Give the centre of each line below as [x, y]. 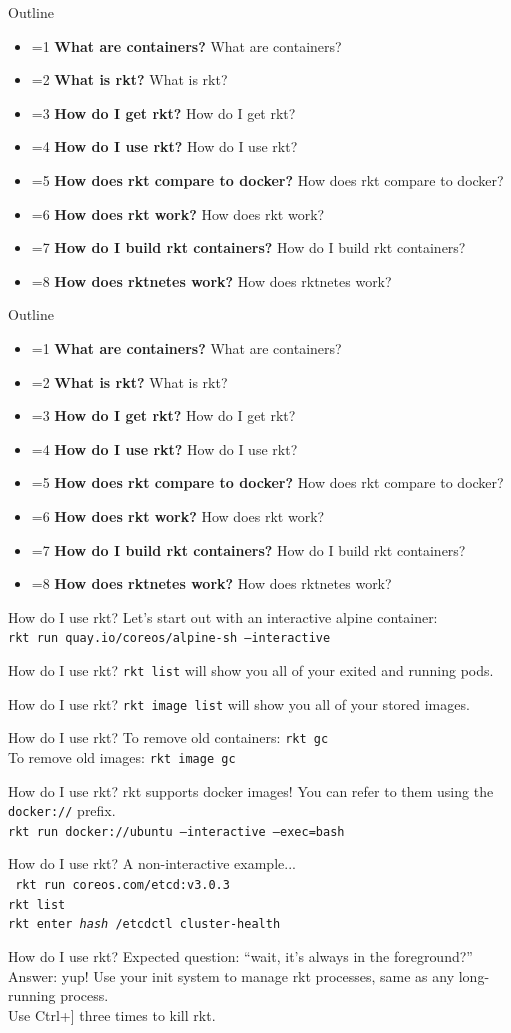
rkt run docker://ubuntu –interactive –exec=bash [176, 831]
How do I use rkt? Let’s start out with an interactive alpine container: [223, 616]
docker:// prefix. [62, 810]
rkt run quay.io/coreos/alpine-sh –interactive [169, 638]
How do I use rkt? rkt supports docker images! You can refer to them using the [251, 790]
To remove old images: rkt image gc [122, 756]
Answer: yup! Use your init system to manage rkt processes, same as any [231, 975]
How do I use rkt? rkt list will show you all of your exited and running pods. [251, 669]
